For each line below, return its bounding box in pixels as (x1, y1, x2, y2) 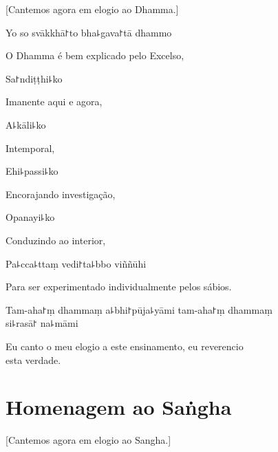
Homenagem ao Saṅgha (6, 393, 232, 421)
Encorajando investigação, (6, 186, 116, 201)
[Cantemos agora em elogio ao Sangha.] (6, 433, 171, 447)
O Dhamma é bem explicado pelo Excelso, (6, 48, 184, 63)
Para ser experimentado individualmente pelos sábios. (6, 279, 232, 294)
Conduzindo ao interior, (6, 233, 106, 247)
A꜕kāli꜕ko (6, 117, 46, 131)
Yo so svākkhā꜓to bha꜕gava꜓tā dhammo (6, 25, 172, 39)
